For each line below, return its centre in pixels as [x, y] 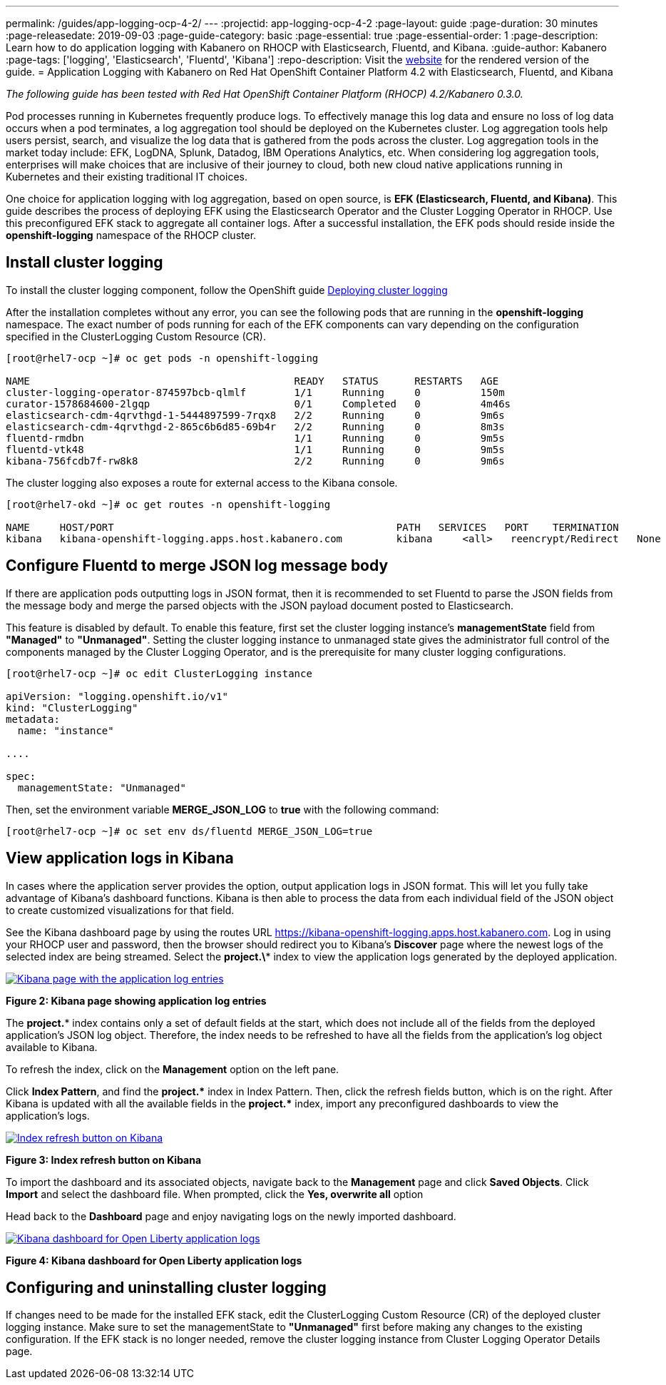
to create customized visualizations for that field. [120, 910]
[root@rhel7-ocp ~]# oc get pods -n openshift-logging [162, 358]
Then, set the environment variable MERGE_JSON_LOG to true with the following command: [222, 809]
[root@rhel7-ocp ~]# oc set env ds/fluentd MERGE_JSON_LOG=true [189, 831]
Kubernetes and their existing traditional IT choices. [127, 177]
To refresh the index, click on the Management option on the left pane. [173, 1069]
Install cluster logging [84, 263]
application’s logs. [48, 1115]
